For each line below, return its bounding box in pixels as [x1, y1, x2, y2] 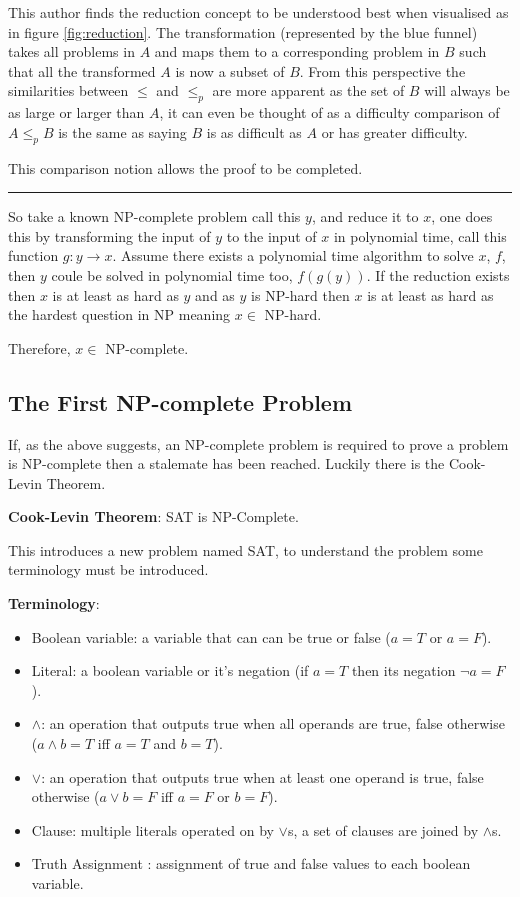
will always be [424, 80, 510, 101]
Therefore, [8, 337, 71, 358]
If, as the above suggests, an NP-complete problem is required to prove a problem [8, 433, 509, 454]
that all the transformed [8, 60, 156, 81]
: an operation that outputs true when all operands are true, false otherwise [41, 713, 505, 734]
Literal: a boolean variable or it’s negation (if [31, 660, 309, 681]
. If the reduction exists [366, 264, 510, 285]
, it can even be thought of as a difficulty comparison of [159, 102, 500, 123]
